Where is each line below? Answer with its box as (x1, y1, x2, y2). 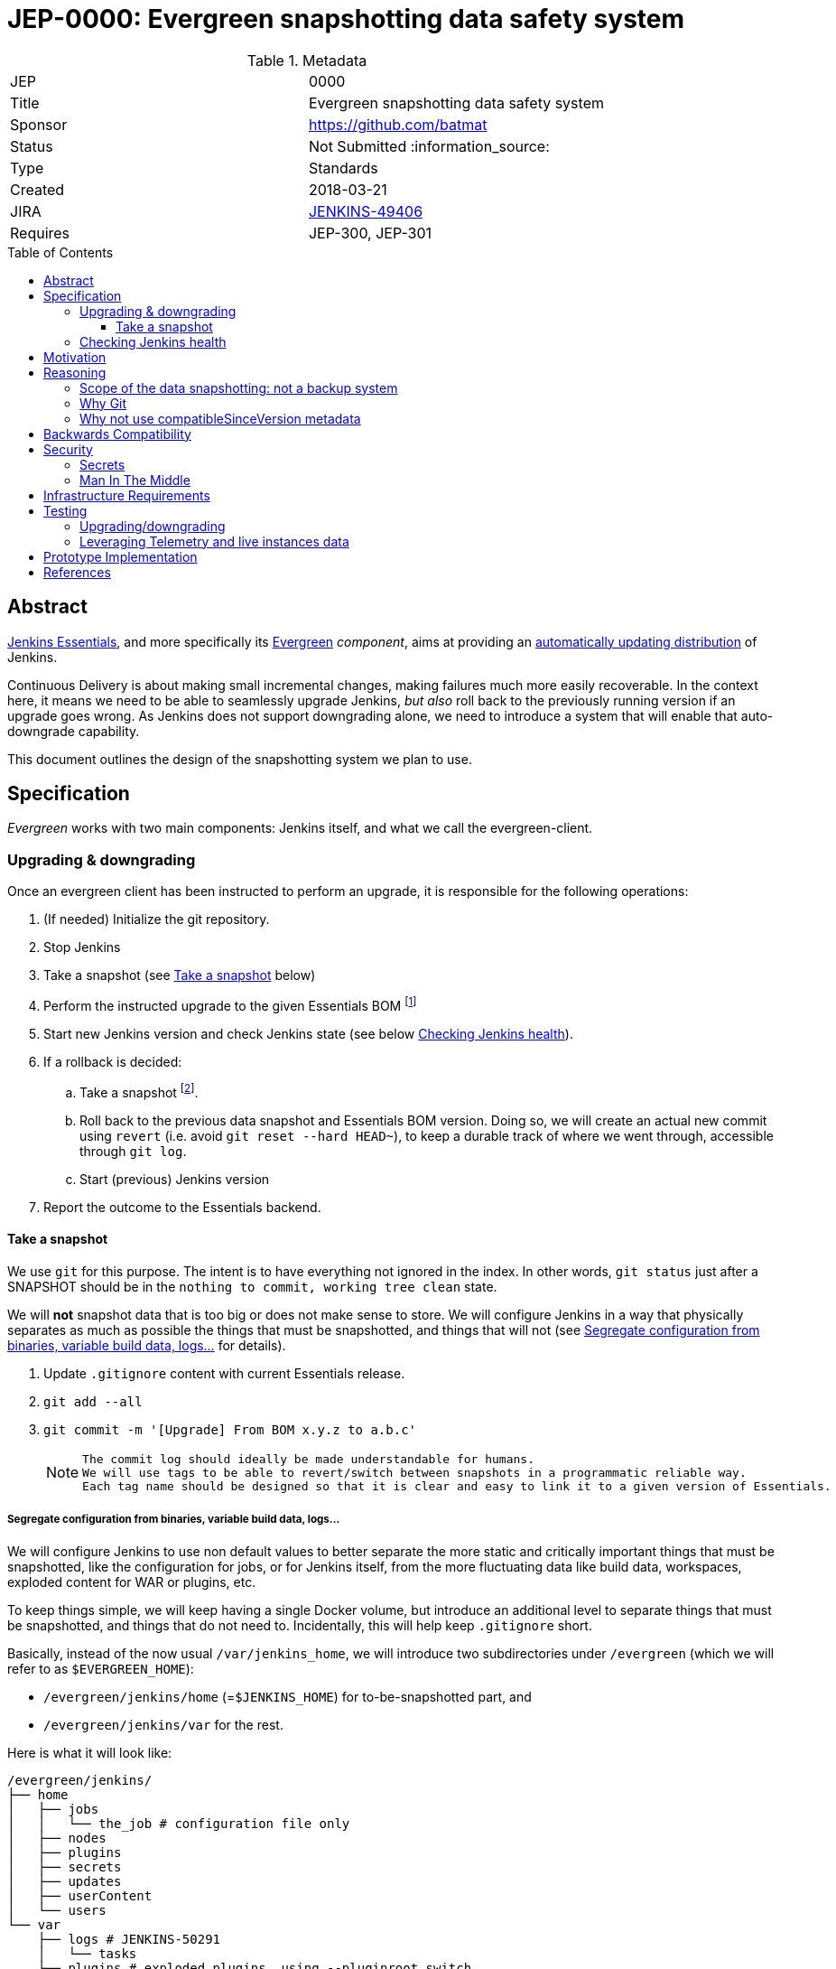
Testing (43, 502, 88, 518)
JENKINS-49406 (308, 201, 423, 220)
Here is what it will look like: (7, 1744, 172, 1760)
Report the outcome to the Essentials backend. (43, 1199, 321, 1215)
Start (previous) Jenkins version (79, 1171, 270, 1187)
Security (43, 441, 93, 457)
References (43, 564, 111, 580)
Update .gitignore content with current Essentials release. (43, 1365, 405, 1381)
